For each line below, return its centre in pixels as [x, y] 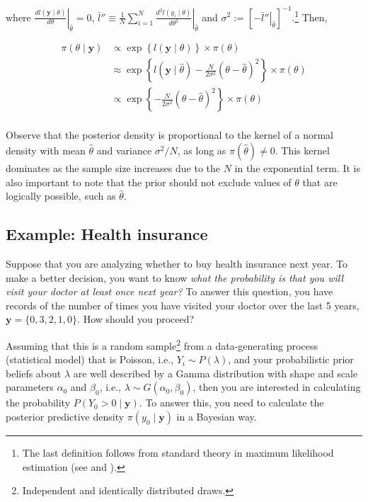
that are [320, 182]
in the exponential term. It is [298, 168]
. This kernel [302, 150]
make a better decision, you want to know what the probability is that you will [174, 277]
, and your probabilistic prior [291, 359]
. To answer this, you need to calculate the [231, 403]
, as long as [202, 150]
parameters [30, 387]
